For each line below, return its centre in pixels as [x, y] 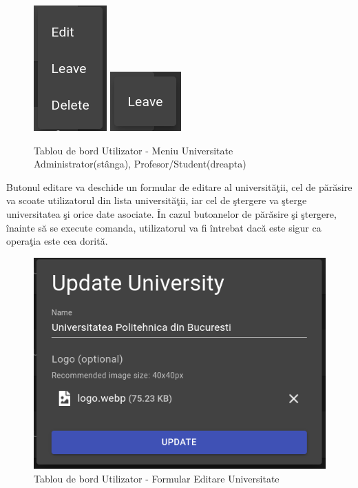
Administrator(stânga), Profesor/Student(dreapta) [140, 164]
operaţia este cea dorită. [57, 241]
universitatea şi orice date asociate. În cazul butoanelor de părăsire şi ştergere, [171, 213]
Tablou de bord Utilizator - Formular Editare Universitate [157, 478]
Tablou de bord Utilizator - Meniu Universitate [134, 150]
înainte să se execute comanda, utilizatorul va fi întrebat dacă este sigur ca [164, 227]
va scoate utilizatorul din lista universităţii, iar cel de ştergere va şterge [157, 200]
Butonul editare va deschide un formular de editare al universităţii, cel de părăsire [179, 186]
